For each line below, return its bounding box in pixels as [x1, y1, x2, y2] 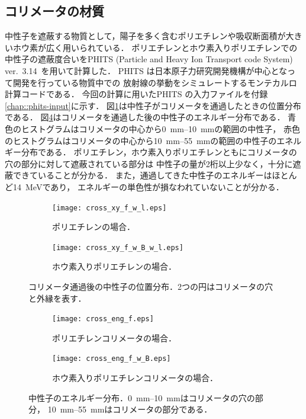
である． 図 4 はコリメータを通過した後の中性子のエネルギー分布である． [5, 111, 285, 123]
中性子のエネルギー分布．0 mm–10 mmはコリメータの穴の [28, 391, 255, 404]
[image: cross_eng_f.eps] [52, 315, 154, 324]
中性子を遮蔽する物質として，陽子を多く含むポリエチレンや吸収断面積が [5, 30, 286, 42]
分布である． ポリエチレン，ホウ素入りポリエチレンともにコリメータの [21, 146, 297, 158]
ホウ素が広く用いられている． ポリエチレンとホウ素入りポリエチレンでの [12, 41, 298, 53]
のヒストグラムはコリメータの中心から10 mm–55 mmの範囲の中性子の [5, 134, 277, 146]
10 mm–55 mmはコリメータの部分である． [47, 403, 212, 415]
